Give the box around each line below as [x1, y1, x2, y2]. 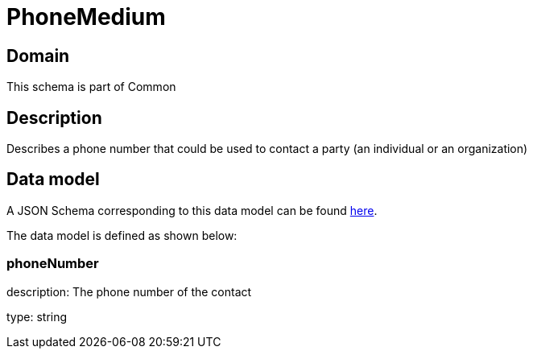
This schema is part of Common [6, 80, 176, 94]
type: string [6, 309, 68, 324]
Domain [6, 45, 70, 66]
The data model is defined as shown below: [6, 228, 238, 242]
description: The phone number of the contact [6, 284, 252, 299]
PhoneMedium [6, 3, 166, 31]
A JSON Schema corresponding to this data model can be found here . [6, 203, 378, 217]
